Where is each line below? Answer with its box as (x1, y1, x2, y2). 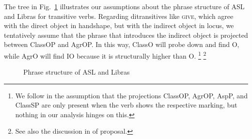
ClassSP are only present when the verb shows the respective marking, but (15, 100, 237, 110)
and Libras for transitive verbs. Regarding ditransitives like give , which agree (4, 11, 234, 21)
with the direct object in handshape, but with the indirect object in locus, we (4, 20, 234, 31)
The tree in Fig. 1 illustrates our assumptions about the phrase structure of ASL (4, 1, 245, 11)
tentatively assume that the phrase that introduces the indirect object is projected (4, 30, 248, 40)
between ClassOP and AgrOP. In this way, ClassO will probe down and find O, (4, 39, 239, 49)
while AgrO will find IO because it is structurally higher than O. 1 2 (4, 49, 206, 61)
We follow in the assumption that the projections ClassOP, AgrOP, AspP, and (15, 90, 248, 100)
